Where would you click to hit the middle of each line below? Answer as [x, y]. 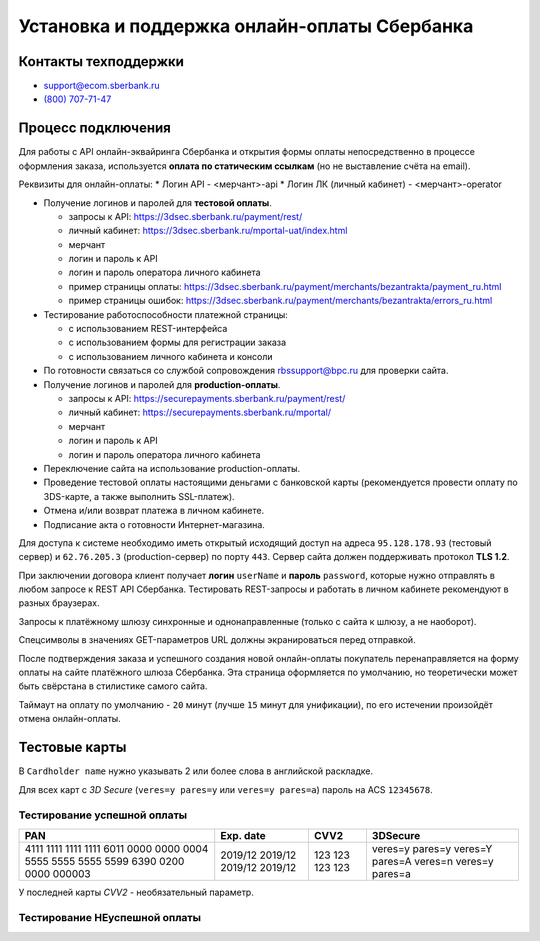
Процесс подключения [95, 128]
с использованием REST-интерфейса [148, 329]
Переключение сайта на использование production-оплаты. [172, 468]
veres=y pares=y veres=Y [432, 848]
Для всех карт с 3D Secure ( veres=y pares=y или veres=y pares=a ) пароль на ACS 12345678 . [226, 789]
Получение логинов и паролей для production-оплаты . [162, 384]
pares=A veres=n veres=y [432, 861]
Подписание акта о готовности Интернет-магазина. [154, 524]
